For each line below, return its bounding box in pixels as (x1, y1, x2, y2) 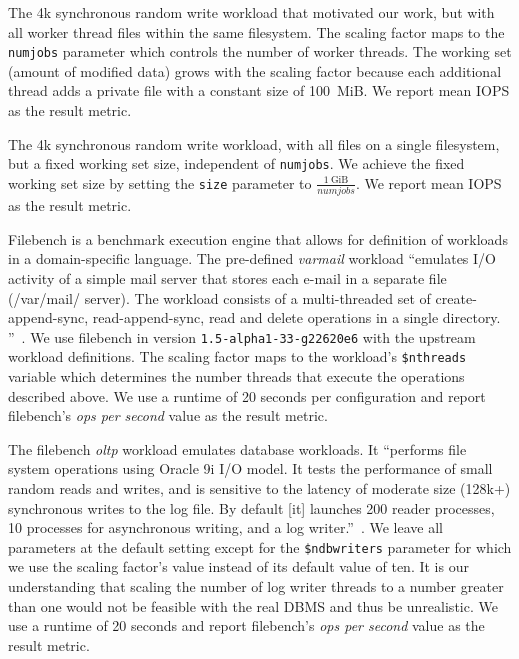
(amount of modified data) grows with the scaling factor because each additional (8, 60, 502, 81)
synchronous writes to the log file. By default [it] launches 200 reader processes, (8, 497, 495, 518)
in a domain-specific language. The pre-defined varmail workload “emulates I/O (8, 248, 496, 269)
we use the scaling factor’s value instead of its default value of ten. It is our (8, 556, 469, 577)
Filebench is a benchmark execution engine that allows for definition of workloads (8, 228, 508, 249)
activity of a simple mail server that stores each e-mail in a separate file (8, 267, 447, 288)
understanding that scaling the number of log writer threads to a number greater (8, 576, 504, 597)
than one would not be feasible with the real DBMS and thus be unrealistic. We (8, 595, 498, 616)
